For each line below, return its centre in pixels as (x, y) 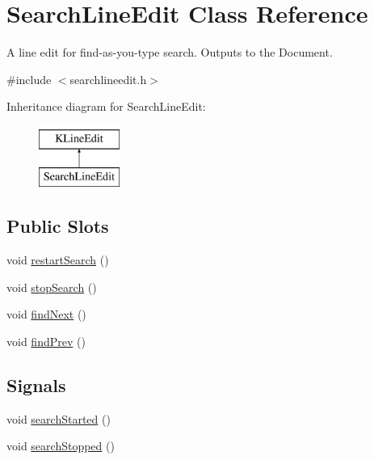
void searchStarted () (59, 418)
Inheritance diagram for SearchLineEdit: (106, 106)
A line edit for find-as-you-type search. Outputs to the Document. (170, 52)
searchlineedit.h (108, 79)
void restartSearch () (58, 260)
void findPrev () (46, 342)
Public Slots (58, 226)
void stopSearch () (52, 287)
